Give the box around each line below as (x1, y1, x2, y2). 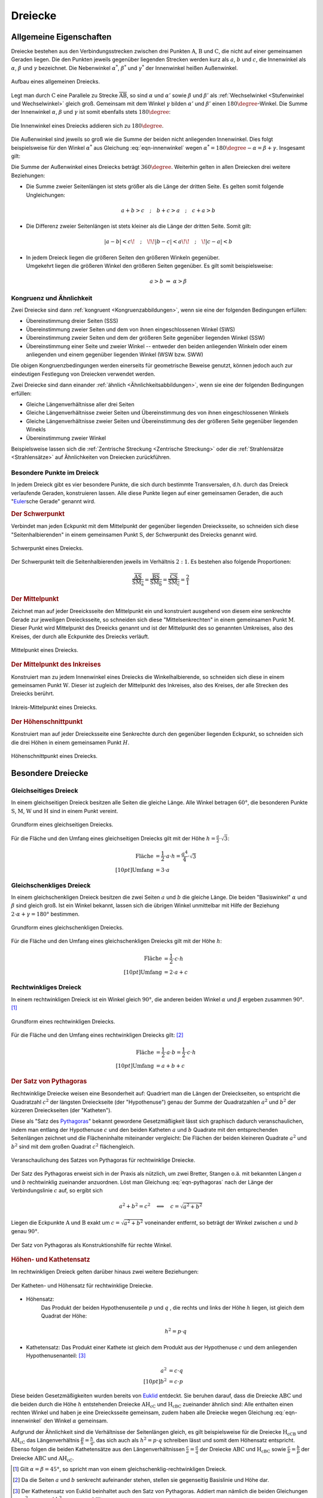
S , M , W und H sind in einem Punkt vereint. (11, 807, 118, 814)
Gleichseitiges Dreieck (11, 787, 78, 795)
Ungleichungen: (26, 191, 66, 198)
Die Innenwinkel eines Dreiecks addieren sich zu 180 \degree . (11, 122, 164, 129)
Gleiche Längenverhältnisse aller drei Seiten (26, 400, 135, 407)
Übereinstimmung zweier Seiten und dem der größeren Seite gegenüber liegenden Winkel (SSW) (26, 334, 266, 342)
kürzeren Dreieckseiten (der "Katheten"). (11, 1107, 112, 1114)
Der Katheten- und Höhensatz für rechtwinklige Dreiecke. (11, 1282, 153, 1289)
